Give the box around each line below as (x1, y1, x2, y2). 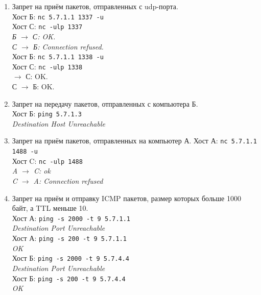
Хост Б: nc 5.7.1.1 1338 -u (12, 51, 104, 62)
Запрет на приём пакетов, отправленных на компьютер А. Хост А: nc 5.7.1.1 (12, 135, 257, 146)
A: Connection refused (33, 176, 103, 186)
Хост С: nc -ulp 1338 (12, 61, 83, 71)
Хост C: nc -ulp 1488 (12, 155, 83, 166)
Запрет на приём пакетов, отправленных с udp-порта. (12, 1, 178, 11)
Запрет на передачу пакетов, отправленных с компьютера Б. (12, 98, 198, 109)
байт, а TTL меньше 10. (12, 203, 88, 213)
